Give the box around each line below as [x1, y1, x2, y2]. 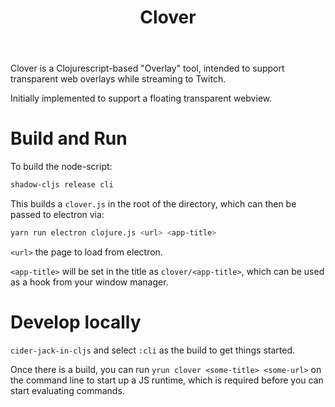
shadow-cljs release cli [10, 180, 114, 190]
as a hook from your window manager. [10, 276, 169, 288]
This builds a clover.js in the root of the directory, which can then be [10, 198, 297, 210]
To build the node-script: [10, 161, 113, 173]
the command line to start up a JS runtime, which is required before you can [10, 374, 324, 386]
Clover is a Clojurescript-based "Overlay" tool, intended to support [10, 62, 285, 75]
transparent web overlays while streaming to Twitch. [10, 73, 227, 85]
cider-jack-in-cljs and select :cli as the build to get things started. [10, 344, 296, 356]
